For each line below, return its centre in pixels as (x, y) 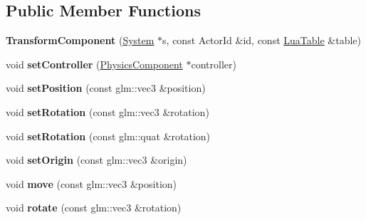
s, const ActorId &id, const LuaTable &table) (262, 40)
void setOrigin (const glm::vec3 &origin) (96, 160)
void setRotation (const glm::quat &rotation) (108, 136)
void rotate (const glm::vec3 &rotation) (94, 208)
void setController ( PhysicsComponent (94, 64)
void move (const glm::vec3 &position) (91, 183)
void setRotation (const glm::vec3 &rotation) (108, 111)
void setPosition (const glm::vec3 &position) (106, 88)
